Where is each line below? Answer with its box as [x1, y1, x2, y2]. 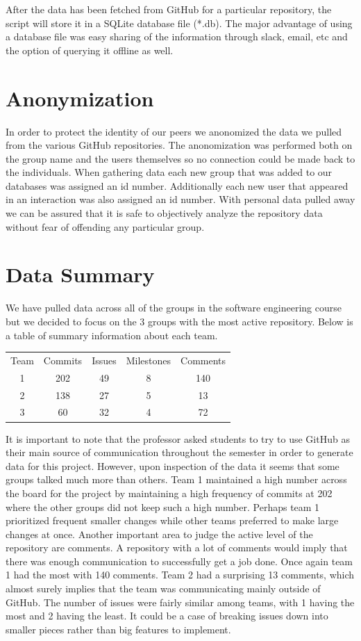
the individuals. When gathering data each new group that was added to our [6, 165, 333, 179]
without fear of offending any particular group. [6, 219, 205, 234]
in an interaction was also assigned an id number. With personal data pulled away [6, 192, 355, 206]
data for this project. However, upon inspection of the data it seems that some [6, 458, 339, 473]
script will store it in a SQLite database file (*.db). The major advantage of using [6, 15, 353, 30]
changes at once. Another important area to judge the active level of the [6, 526, 313, 541]
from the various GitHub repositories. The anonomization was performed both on [6, 138, 353, 152]
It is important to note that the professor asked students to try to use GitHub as [6, 431, 350, 446]
